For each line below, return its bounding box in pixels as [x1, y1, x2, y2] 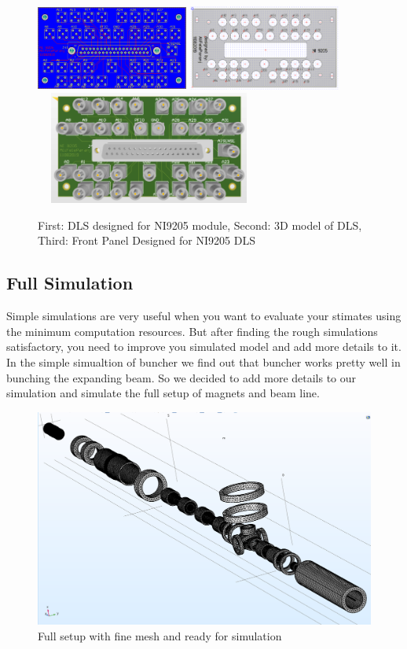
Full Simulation [6, 271, 134, 295]
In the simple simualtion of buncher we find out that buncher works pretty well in [6, 354, 401, 370]
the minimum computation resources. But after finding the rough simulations [6, 323, 378, 339]
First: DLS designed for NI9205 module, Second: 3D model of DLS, [38, 216, 362, 233]
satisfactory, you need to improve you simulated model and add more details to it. [6, 338, 401, 355]
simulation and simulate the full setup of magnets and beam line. [6, 385, 320, 401]
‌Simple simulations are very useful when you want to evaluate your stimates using [6, 308, 401, 324]
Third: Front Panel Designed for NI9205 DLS [38, 232, 255, 249]
